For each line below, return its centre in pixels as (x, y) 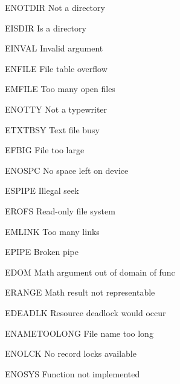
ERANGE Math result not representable (80, 292)
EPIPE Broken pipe (42, 252)
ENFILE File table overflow (56, 68)
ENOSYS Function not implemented (72, 373)
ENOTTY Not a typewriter (56, 109)
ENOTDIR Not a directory (55, 7)
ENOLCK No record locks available (71, 353)
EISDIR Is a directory (46, 28)
